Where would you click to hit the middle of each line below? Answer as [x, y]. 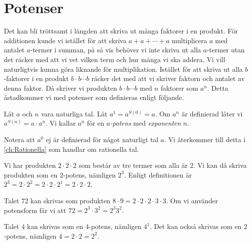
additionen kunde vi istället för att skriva [65, 40]
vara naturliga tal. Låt [74, 113]
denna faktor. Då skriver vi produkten [61, 88]
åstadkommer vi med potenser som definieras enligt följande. [94, 97]
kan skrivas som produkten [70, 201]
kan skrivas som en [55, 226]
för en [96, 123]
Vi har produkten [30, 165]
